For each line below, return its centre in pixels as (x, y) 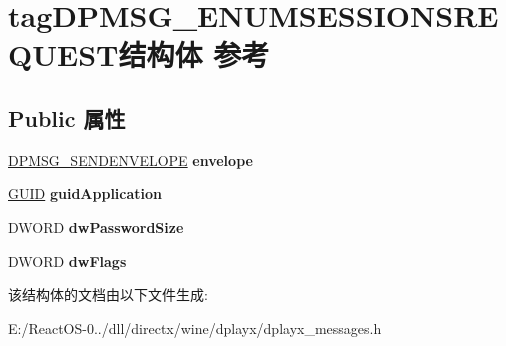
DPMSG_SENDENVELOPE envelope (130, 159)
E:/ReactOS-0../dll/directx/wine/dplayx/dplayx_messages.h (195, 327)
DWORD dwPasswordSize (96, 226)
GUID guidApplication (85, 193)
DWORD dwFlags (67, 260)
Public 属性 (67, 117)
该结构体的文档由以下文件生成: (108, 294)
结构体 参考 (194, 54)
